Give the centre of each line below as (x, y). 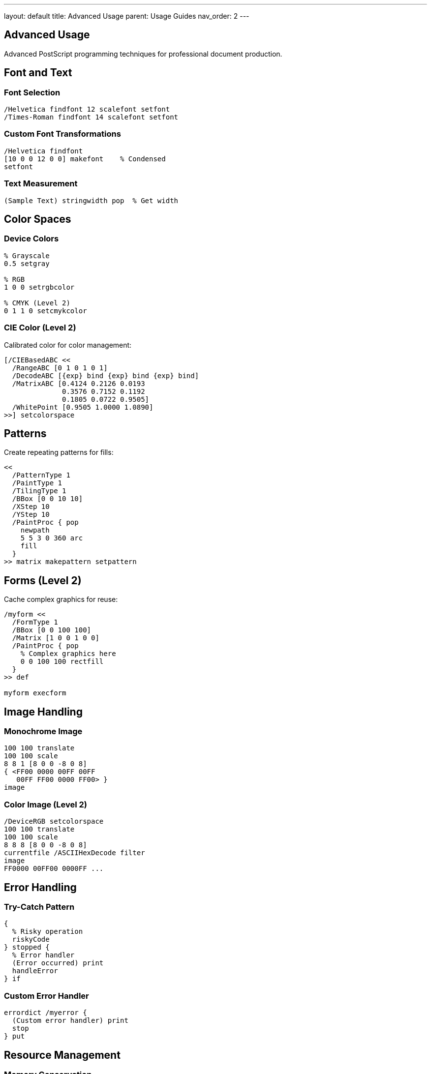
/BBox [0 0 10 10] (47, 499)
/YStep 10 (31, 515)
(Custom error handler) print (70, 1021)
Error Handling (40, 887)
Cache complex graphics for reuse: (61, 599)
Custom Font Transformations (62, 134)
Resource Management (62, 1055)
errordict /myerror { (46, 1013)
